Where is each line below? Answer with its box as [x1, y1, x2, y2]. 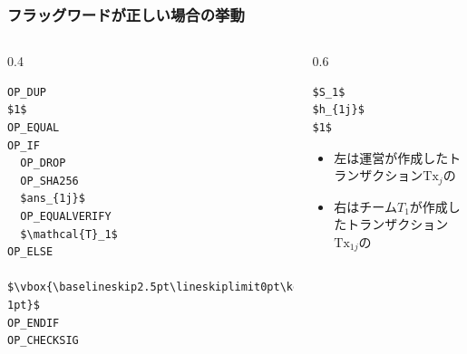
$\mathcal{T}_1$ [20, 227, 118, 241]
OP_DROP [20, 157, 66, 170]
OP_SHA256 [20, 174, 79, 187]
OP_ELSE [7, 245, 54, 259]
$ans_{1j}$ [20, 192, 85, 206]
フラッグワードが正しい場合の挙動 [7, 3, 245, 25]
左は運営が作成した [334, 148, 449, 167]
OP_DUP [7, 85, 46, 99]
